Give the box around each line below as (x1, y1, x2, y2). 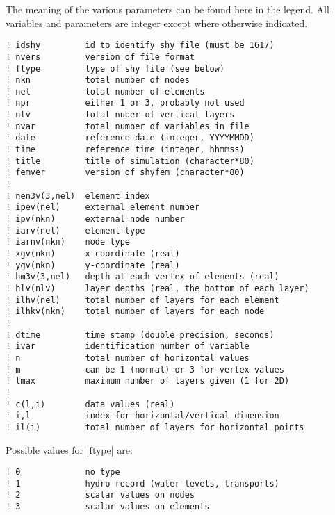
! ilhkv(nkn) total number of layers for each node (6, 306, 265, 317)
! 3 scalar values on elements (6, 502, 210, 512)
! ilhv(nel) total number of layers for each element (6, 295, 279, 305)
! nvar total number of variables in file (6, 121, 250, 131)
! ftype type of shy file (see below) (6, 63, 224, 74)
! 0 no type (6, 467, 120, 477)
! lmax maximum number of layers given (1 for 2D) (6, 376, 290, 386)
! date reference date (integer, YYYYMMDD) (6, 133, 254, 143)
